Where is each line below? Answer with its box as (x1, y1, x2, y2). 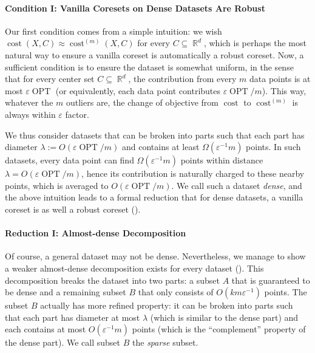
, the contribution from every (128, 72, 237, 85)
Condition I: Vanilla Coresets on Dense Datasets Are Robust (5, 1, 265, 14)
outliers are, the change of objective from (66, 96, 219, 109)
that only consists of (138, 286, 214, 298)
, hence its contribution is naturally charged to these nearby (81, 167, 305, 180)
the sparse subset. (132, 336, 198, 349)
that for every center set (5, 72, 95, 85)
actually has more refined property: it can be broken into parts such (40, 299, 293, 312)
